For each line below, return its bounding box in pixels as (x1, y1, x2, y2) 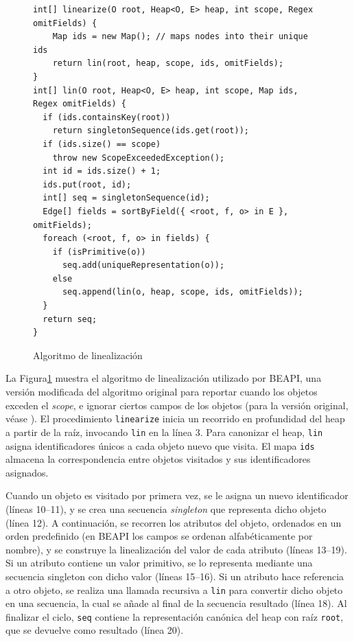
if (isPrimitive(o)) (52, 247, 146, 257)
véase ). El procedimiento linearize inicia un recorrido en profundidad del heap (5, 411, 345, 426)
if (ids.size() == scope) (43, 139, 161, 149)
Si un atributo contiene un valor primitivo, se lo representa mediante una (5, 555, 313, 570)
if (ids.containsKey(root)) (43, 112, 171, 122)
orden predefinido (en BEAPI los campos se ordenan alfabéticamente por (5, 529, 313, 543)
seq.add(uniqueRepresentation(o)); (62, 260, 225, 271)
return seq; (43, 314, 97, 324)
